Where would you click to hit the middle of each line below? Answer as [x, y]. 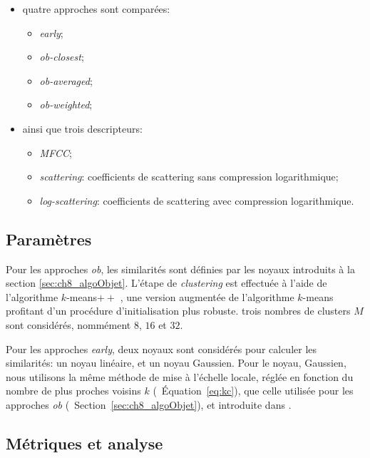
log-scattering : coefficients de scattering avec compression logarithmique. [197, 200]
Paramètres [49, 239]
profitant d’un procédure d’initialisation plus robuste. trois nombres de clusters [178, 311]
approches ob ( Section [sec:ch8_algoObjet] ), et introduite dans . [149, 404]
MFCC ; [56, 152]
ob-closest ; [62, 57]
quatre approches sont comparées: [96, 9]
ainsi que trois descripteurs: [82, 128]
